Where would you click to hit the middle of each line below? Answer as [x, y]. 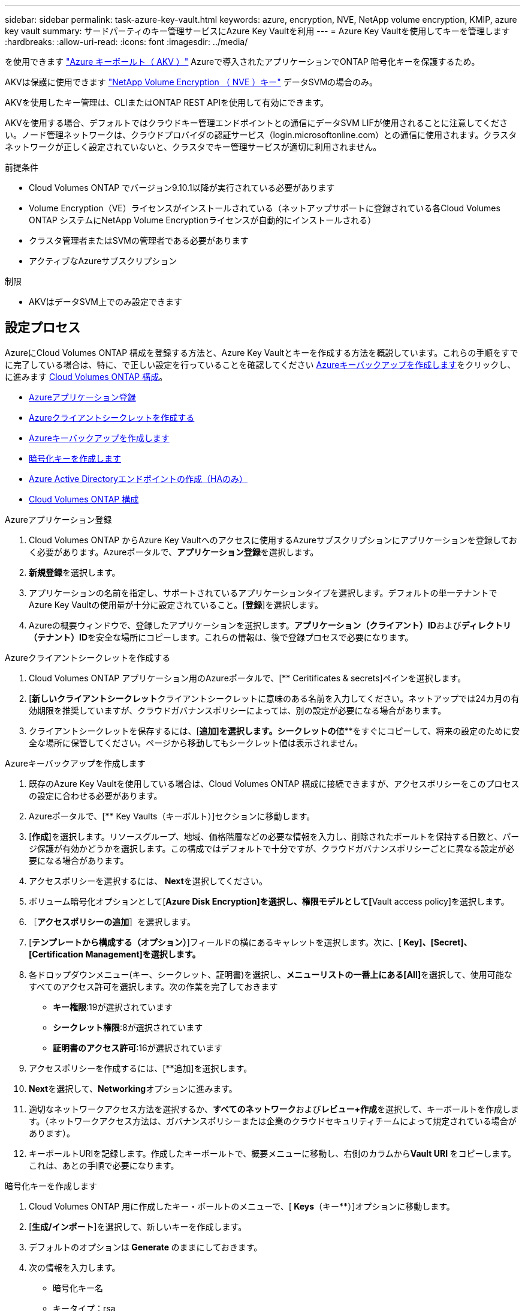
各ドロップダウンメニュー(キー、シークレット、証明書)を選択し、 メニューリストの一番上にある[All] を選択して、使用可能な [271, 974]
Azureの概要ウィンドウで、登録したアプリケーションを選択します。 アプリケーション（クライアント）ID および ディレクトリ [270, 625]
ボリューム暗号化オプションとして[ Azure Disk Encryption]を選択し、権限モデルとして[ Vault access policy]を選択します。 [269, 901]
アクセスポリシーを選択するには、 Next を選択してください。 [148, 881]
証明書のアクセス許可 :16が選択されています [138, 1047]
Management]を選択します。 [143, 954]
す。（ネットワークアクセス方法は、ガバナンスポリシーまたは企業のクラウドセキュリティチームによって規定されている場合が [273, 1121]
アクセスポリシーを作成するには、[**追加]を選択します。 [141, 1068]
